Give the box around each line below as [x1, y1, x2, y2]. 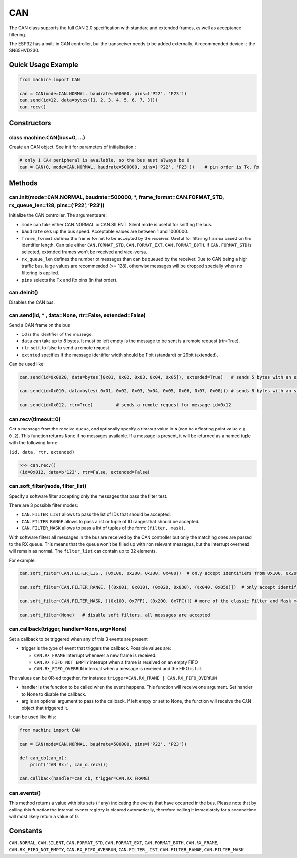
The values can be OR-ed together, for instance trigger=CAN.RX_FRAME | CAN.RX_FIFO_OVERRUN [9, 675, 217, 681]
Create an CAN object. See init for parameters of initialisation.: [9, 144, 136, 150]
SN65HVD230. [9, 48, 40, 53]
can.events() [9, 789, 41, 796]
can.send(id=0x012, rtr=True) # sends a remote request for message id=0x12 [19, 402, 231, 408]
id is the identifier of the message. [21, 331, 93, 337]
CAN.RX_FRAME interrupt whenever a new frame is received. [34, 652, 157, 658]
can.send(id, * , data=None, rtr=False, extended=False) [9, 312, 146, 319]
